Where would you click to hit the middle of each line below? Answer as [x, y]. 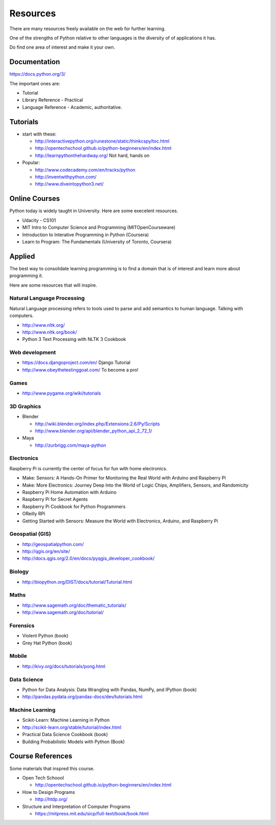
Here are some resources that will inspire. [53, 285]
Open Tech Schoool [43, 777]
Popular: [31, 163]
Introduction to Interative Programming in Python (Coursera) [86, 235]
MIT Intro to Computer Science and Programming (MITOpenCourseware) [99, 227]
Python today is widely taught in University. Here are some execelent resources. [94, 211]
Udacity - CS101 [39, 220]
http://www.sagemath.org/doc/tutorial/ [63, 612]
